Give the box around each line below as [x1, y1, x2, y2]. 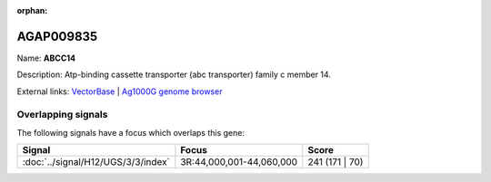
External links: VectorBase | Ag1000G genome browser [16, 86, 223, 97]
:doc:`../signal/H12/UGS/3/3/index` [22, 156, 170, 168]
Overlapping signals [16, 109, 108, 121]
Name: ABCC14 [16, 53, 76, 63]
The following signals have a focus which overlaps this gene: [16, 127, 245, 138]
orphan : [16, 5, 48, 15]
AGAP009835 [16, 28, 98, 44]
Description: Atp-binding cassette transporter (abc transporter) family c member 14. [16, 69, 332, 81]
